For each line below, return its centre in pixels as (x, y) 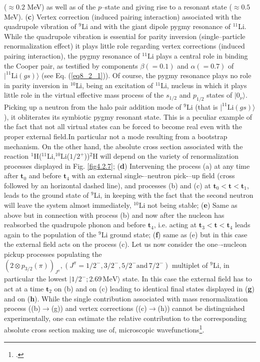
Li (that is (202, 107)
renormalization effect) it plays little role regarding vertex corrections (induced (124, 46)
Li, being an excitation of (114, 85)
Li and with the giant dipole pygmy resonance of (156, 26)
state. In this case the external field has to (187, 279)
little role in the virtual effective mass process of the (84, 95)
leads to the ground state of (46, 195)
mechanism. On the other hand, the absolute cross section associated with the (123, 146)
